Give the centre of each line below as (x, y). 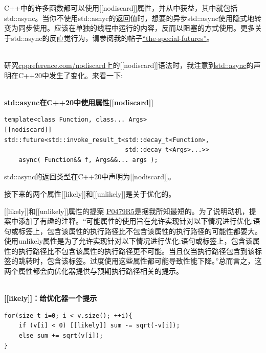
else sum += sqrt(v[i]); (61, 336)
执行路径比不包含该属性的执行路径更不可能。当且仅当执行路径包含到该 (136, 251)
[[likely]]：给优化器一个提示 (51, 298)
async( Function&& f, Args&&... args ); (88, 160)
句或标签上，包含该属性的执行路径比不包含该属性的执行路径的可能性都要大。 (133, 231)
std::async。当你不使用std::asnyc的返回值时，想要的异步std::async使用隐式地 (129, 18)
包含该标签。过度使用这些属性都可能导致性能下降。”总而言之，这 (154, 261)
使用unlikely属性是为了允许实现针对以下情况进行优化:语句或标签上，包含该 (128, 241)
